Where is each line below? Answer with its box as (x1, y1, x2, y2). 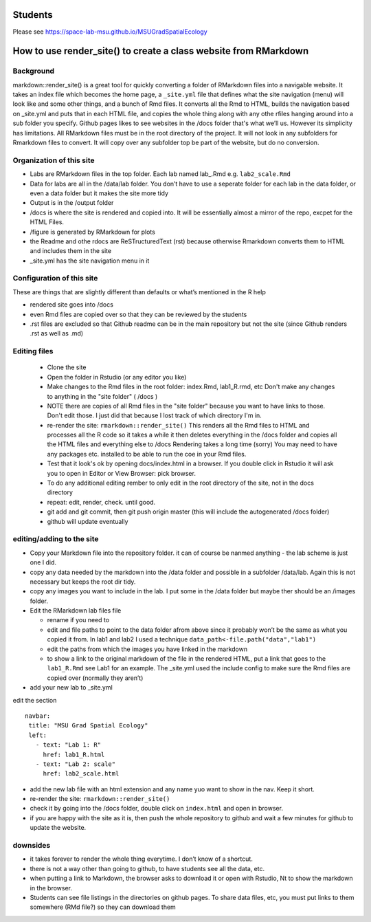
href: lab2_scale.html (43, 770, 120, 778)
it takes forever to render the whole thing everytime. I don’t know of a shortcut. (30, 855, 254, 863)
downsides (12, 841, 51, 850)
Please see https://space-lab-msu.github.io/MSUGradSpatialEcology (12, 28, 207, 36)
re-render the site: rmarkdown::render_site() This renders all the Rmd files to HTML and (47, 421, 310, 429)
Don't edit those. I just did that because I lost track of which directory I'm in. (47, 411, 262, 419)
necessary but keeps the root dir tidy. (30, 578, 136, 586)
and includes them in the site (30, 247, 112, 255)
